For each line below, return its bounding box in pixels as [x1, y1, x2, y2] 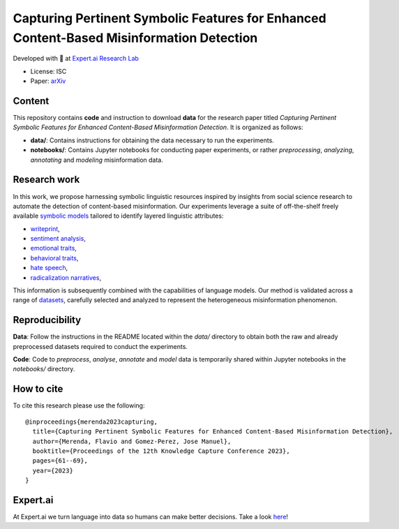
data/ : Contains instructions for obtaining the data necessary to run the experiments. [30, 136, 275, 144]
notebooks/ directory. [13, 365, 75, 373]
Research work [13, 174, 80, 186]
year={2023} [32, 466, 73, 475]
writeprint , [30, 224, 61, 233]
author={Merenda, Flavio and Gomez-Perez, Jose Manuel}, [32, 437, 232, 445]
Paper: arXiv [30, 77, 66, 85]
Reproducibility [13, 314, 82, 326]
